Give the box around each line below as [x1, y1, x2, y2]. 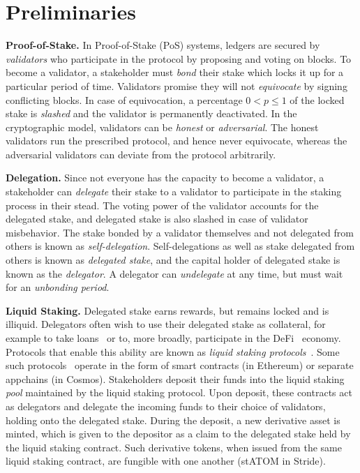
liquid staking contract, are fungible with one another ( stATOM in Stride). [6, 453, 326, 468]
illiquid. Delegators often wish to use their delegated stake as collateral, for [6, 317, 326, 331]
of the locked [290, 92, 345, 107]
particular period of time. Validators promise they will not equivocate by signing [6, 78, 347, 93]
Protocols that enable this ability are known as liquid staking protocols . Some [6, 344, 340, 359]
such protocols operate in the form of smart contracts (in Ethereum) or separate [6, 358, 354, 373]
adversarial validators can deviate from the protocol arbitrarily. [6, 147, 276, 161]
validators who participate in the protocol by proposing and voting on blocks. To [6, 51, 352, 66]
